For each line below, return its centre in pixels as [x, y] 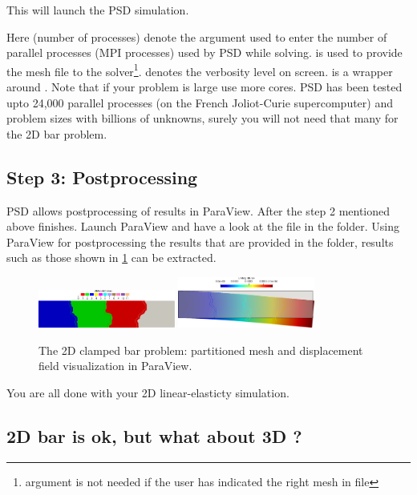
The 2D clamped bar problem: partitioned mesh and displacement [201, 350]
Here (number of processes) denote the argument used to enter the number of [197, 36]
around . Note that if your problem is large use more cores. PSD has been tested [204, 87]
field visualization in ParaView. [115, 366]
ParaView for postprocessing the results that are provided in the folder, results [200, 241]
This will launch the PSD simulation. [98, 10]
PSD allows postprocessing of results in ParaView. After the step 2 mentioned [198, 210]
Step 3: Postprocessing [102, 177]
